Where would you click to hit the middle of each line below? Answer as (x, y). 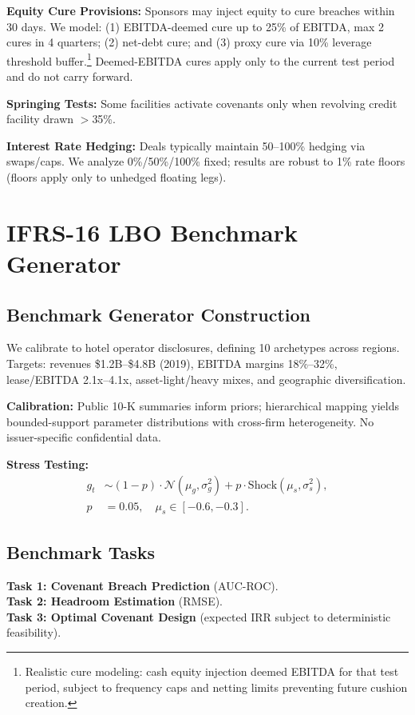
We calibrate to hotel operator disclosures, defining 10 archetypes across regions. (203, 348)
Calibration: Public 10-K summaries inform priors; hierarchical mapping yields (203, 406)
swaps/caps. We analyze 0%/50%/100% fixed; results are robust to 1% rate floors (206, 161)
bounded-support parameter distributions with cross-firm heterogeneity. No (190, 421)
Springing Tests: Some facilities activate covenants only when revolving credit (202, 103)
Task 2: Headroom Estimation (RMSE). (115, 601)
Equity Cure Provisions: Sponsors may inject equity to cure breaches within (201, 10)
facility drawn (40, 119)
